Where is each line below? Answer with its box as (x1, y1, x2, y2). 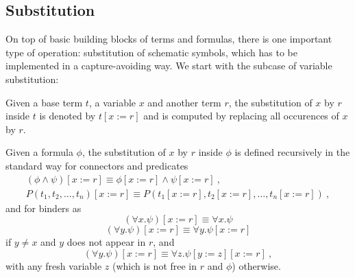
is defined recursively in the (234, 145, 350, 159)
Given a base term (5, 95, 83, 109)
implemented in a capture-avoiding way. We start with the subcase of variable (5, 58, 332, 73)
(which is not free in (112, 258, 197, 273)
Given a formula (5, 145, 73, 159)
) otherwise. (232, 258, 281, 273)
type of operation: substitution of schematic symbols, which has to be (5, 45, 297, 59)
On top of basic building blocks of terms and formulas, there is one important (5, 32, 332, 46)
